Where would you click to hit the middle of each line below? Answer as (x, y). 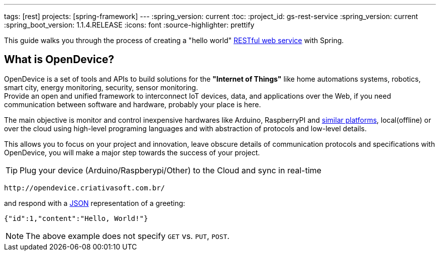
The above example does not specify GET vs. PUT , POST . (128, 236)
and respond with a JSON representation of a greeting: (95, 203)
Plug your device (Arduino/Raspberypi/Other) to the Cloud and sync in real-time (171, 170)
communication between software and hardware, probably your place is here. (133, 104)
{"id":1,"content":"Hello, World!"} (76, 218)
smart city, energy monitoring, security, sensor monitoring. (101, 87)
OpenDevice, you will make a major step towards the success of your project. (132, 152)
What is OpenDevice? (59, 60)
